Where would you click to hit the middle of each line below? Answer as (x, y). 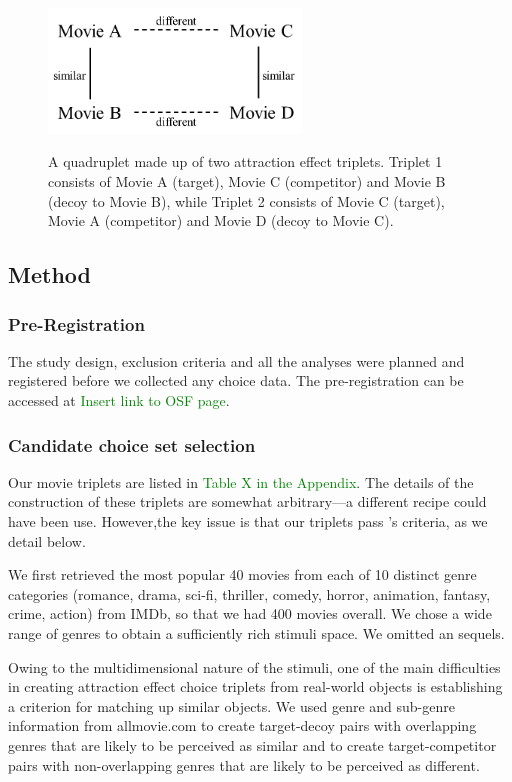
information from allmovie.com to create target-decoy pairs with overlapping (242, 725)
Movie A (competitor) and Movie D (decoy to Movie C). (221, 220)
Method (49, 274)
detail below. (47, 540)
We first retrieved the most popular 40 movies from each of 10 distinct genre (242, 574)
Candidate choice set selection (132, 444)
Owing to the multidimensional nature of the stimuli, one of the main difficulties (254, 666)
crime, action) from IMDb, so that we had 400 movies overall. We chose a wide (250, 613)
